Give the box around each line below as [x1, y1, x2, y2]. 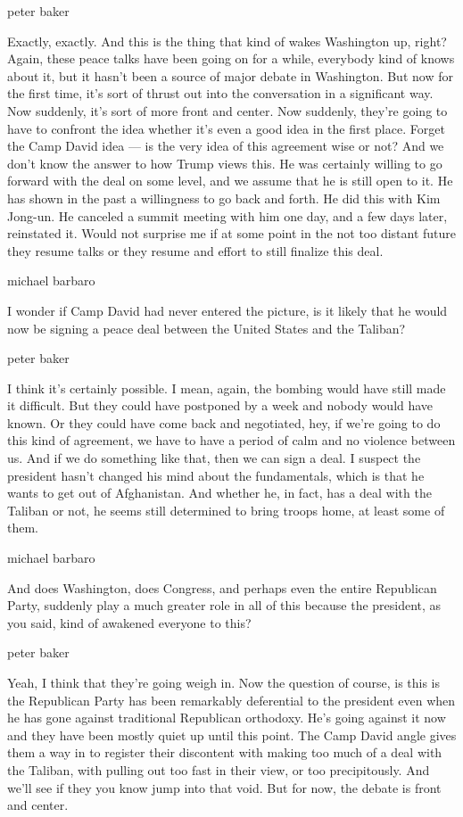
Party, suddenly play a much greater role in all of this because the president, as [7, 596, 442, 615]
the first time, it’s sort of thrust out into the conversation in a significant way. [7, 84, 434, 103]
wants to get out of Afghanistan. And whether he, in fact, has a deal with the [7, 483, 432, 502]
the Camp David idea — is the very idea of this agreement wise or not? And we [7, 136, 444, 155]
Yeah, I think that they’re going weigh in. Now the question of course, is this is [7, 673, 441, 691]
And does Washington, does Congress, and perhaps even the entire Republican [7, 578, 437, 597]
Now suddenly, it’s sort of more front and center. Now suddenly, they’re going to [7, 101, 448, 120]
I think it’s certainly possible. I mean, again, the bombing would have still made [7, 378, 446, 397]
